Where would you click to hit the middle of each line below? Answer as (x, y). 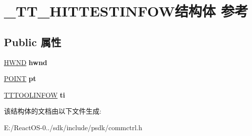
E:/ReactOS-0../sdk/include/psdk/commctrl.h (73, 127)
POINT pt (20, 78)
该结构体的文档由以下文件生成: (53, 111)
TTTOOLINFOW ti (35, 94)
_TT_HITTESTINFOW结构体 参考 (126, 11)
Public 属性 (33, 42)
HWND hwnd (26, 62)
